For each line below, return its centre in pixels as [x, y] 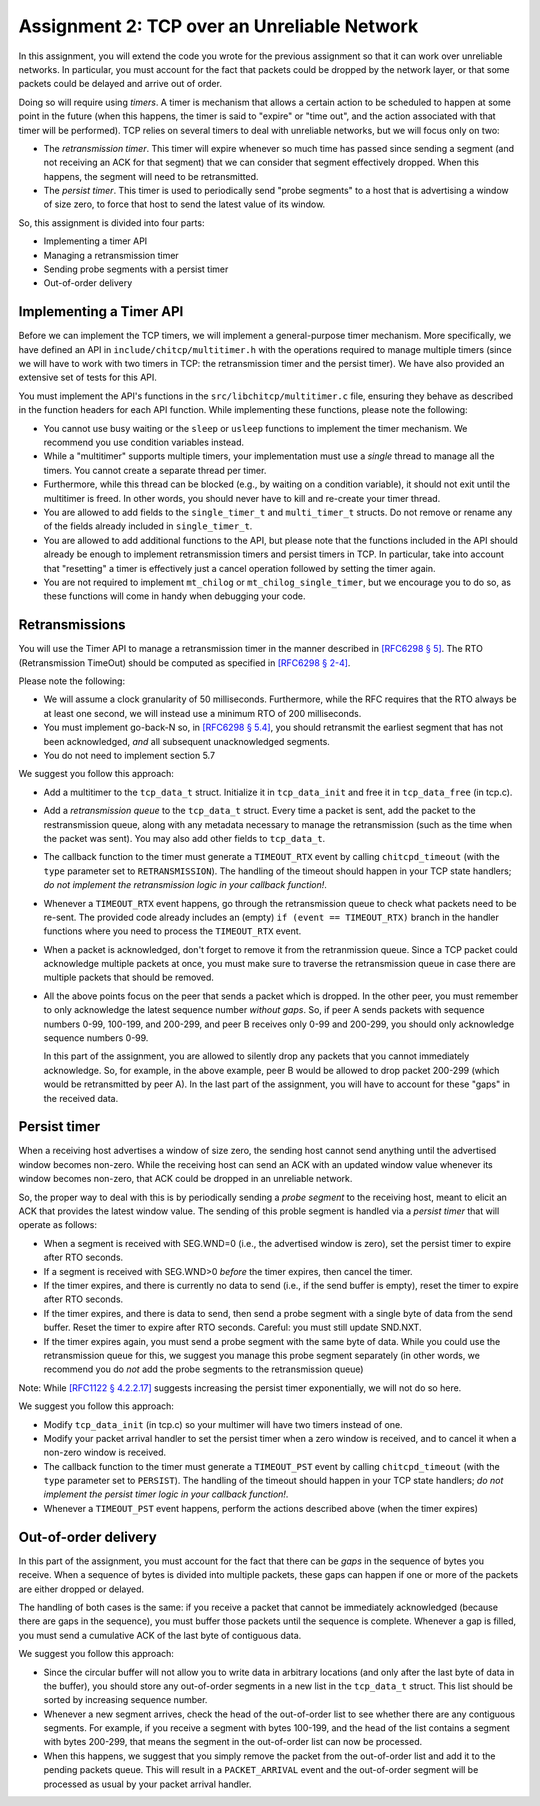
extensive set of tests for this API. [87, 377]
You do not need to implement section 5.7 [129, 755]
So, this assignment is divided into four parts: [111, 222]
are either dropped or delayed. [81, 1589]
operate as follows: [57, 1225]
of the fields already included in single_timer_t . [148, 526]
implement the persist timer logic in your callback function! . [166, 1494]
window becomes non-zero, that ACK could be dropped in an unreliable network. [185, 1179]
